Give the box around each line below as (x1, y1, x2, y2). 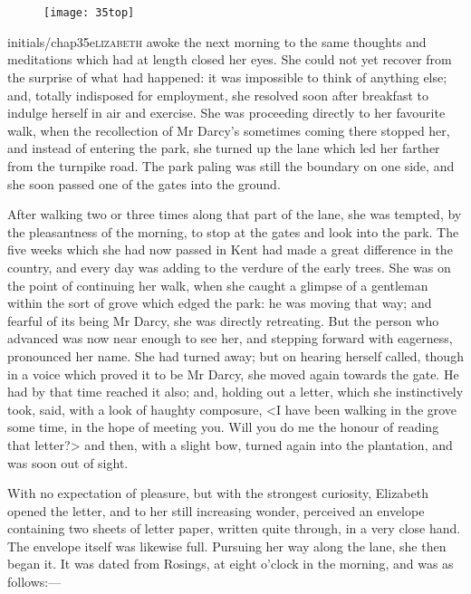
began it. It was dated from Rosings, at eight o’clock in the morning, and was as (7, 554, 454, 573)
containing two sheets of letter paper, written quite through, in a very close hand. (7, 519, 461, 538)
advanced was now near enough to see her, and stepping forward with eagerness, (7, 329, 453, 348)
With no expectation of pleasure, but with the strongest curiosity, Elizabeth (7, 484, 428, 503)
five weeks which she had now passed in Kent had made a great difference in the (7, 240, 453, 259)
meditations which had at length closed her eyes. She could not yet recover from (7, 50, 452, 69)
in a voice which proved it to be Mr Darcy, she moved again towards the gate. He (7, 364, 459, 383)
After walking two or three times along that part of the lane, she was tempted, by (7, 205, 462, 224)
